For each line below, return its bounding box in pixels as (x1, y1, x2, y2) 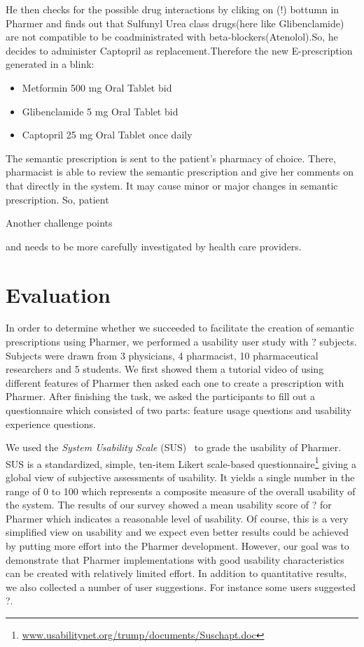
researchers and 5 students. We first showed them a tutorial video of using (6, 362, 324, 376)
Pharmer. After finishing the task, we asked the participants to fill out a (6, 389, 316, 404)
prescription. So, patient (6, 192, 109, 206)
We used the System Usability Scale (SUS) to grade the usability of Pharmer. (6, 440, 342, 455)
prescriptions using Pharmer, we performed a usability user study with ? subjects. (6, 334, 357, 349)
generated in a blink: (6, 57, 94, 71)
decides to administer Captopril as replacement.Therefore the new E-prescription (6, 43, 353, 57)
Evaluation (6, 280, 111, 308)
